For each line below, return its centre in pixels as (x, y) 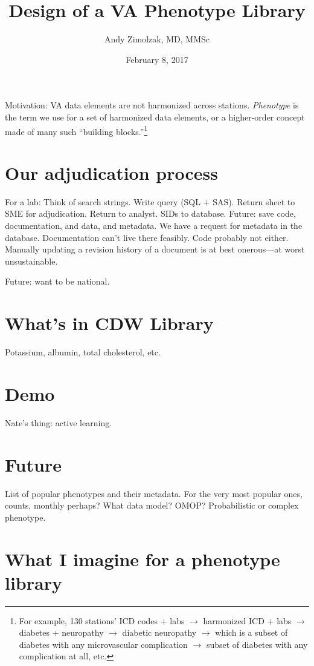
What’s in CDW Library (109, 323)
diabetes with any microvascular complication (103, 644)
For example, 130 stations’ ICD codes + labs (102, 620)
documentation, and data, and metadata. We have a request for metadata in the (154, 226)
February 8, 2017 (157, 59)
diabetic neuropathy (159, 632)
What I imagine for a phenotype (143, 559)
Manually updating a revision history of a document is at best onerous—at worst (155, 249)
